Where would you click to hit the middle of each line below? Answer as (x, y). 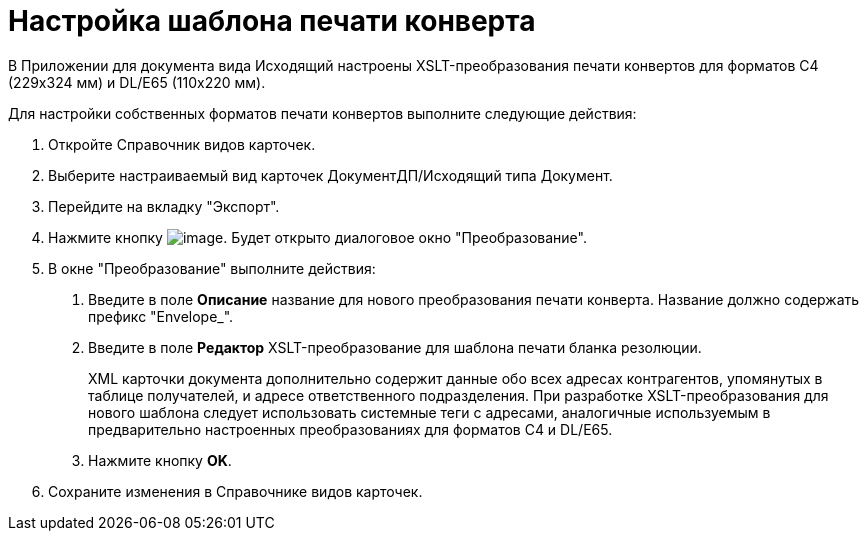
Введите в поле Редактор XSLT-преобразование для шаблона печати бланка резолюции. (395, 347)
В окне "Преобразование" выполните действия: (212, 268)
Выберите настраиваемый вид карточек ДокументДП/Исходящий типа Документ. (330, 175)
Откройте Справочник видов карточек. (182, 144)
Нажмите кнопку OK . (160, 460)
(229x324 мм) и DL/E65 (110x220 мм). (137, 82)
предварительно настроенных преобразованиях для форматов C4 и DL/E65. (350, 429)
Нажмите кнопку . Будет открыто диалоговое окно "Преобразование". (317, 237)
